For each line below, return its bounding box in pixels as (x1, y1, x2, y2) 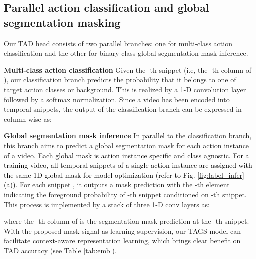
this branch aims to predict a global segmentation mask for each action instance (4, 140, 249, 150)
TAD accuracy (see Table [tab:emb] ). (4, 245, 117, 255)
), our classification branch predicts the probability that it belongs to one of (4, 74, 236, 85)
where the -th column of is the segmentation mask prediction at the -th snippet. (4, 216, 249, 226)
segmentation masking (4, 14, 121, 30)
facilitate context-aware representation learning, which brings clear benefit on (4, 235, 241, 246)
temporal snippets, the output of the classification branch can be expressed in (4, 104, 242, 114)
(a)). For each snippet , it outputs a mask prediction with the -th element (4, 179, 230, 190)
